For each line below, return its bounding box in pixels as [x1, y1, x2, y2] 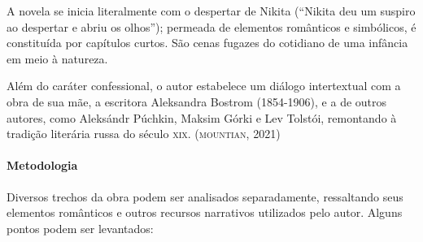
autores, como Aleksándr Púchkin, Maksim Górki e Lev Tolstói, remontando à [7, 109, 397, 126]
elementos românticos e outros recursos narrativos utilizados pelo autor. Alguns [7, 204, 403, 221]
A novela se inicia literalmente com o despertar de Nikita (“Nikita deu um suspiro [7, 2, 416, 19]
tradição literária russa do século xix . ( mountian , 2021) [7, 125, 281, 142]
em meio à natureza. [7, 50, 108, 67]
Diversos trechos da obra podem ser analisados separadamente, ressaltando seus [7, 188, 403, 205]
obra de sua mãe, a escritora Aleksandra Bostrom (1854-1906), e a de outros [7, 93, 387, 110]
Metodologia [7, 157, 78, 174]
